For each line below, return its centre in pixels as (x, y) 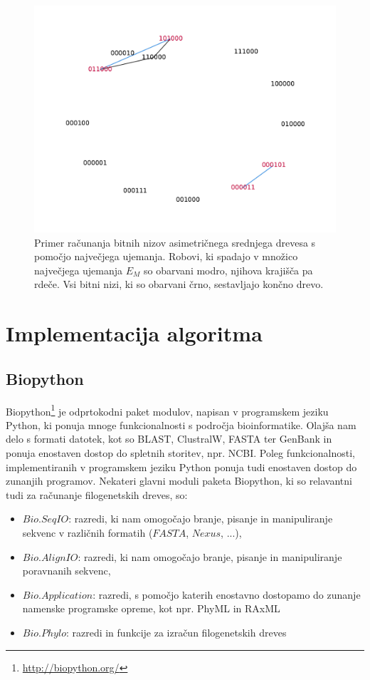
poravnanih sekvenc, (67, 571)
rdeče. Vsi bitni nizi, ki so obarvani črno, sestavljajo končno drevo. (179, 284)
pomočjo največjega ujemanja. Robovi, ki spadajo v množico (166, 256)
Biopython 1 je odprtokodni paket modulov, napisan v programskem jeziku (167, 410)
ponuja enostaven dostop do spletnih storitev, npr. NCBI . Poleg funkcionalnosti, (180, 452)
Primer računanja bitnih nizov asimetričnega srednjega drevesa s (175, 242)
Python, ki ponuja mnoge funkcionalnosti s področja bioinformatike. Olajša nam (181, 424)
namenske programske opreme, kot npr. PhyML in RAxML (151, 608)
